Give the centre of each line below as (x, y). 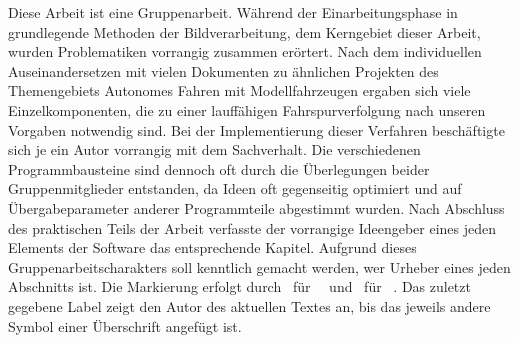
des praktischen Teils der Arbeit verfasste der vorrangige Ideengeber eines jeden (252, 227)
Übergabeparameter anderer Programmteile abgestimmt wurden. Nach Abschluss (256, 207)
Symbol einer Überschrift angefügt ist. (125, 325)
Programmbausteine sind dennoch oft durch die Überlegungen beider (219, 168)
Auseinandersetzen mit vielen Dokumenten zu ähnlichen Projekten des (223, 70)
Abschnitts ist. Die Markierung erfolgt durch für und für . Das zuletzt (239, 286)
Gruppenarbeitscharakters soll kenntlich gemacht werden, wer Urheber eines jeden (259, 266)
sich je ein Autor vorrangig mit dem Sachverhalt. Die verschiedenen (214, 149)
